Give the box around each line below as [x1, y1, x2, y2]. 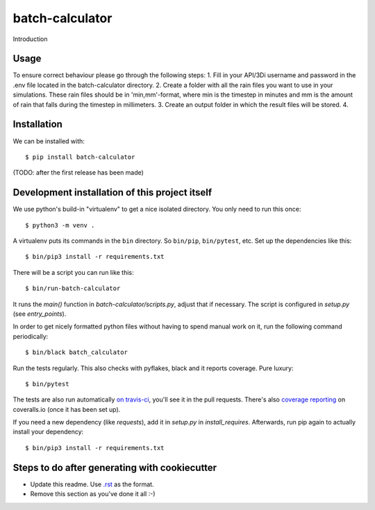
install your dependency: [12, 428, 84, 436]
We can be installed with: [12, 136, 85, 145]
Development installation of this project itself [12, 186, 212, 198]
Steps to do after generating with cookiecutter [12, 461, 217, 473]
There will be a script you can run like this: [12, 268, 135, 276]
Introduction [12, 35, 48, 43]
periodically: [12, 332, 49, 340]
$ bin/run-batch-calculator [25, 285, 121, 292]
